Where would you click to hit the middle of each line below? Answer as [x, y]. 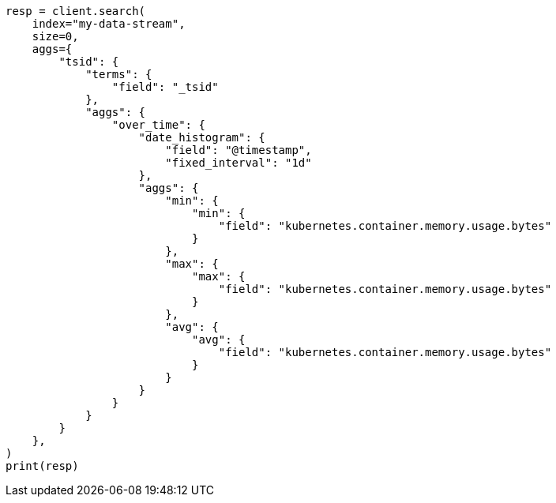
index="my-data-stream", [109, 24]
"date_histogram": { [202, 137]
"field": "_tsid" [165, 87]
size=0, [55, 36]
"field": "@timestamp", [239, 150]
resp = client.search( [76, 11]
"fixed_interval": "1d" [239, 163]
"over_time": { [158, 125]
